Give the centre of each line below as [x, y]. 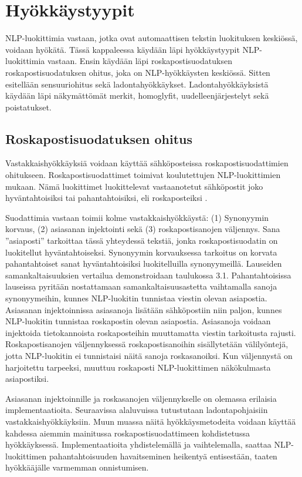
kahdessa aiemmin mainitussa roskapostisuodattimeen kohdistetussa [128, 433]
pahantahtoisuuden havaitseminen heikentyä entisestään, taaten [163, 456]
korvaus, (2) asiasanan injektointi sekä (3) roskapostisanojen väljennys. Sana [143, 229]
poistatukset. [28, 107]
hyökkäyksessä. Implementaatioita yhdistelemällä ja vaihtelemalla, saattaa [138, 444]
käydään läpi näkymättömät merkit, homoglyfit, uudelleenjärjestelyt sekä [137, 95]
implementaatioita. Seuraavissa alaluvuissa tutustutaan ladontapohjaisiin [137, 410]
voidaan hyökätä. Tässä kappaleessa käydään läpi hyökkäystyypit [123, 49]
